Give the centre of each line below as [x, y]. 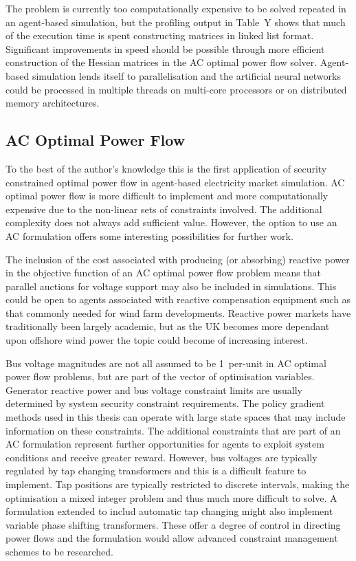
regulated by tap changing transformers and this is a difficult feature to [156, 471]
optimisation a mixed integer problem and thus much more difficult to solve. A [171, 497]
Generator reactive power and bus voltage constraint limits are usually [154, 389]
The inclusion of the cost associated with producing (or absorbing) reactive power [178, 259]
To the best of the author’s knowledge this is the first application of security [166, 168]
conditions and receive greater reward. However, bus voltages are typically [162, 457]
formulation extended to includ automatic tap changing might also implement [169, 511]
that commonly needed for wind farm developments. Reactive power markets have [178, 312]
